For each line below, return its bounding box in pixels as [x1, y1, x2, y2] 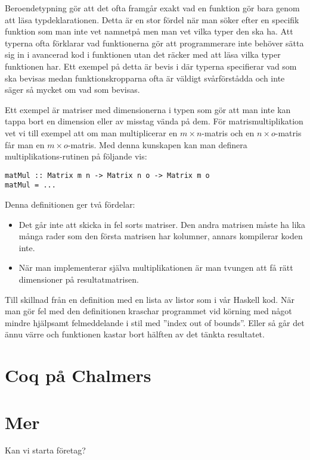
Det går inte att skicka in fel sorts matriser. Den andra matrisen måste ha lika [18, 218, 305, 230]
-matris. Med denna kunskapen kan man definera [67, 138, 247, 151]
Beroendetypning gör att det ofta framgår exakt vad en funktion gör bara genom [5, 2, 300, 14]
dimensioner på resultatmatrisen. [18, 273, 139, 285]
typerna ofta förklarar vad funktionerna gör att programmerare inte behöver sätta [5, 36, 304, 49]
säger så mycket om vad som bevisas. [5, 83, 140, 96]
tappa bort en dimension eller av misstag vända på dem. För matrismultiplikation [5, 115, 303, 127]
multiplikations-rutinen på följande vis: [5, 150, 147, 162]
